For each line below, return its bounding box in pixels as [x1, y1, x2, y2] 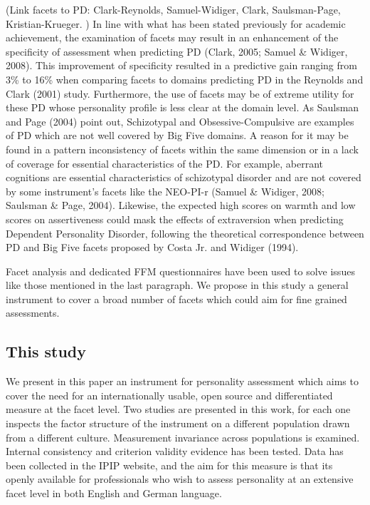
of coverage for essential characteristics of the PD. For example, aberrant [6, 155, 324, 170]
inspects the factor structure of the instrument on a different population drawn [6, 416, 350, 431]
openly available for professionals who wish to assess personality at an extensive [6, 471, 354, 486]
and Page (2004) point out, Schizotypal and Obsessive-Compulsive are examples [6, 113, 354, 128]
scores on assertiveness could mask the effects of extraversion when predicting [6, 211, 344, 226]
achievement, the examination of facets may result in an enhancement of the [6, 30, 339, 45]
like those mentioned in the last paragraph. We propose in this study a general [6, 277, 349, 292]
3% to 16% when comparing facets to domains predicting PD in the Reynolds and [6, 71, 364, 86]
